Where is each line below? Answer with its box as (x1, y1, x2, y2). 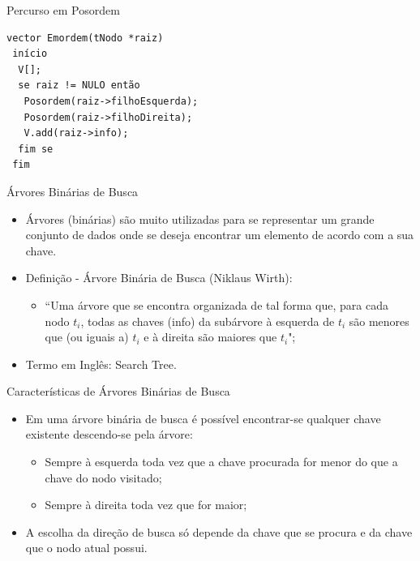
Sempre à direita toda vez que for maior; (45, 496, 247, 513)
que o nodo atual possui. (25, 539, 148, 556)
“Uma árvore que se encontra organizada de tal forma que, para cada (45, 296, 388, 313)
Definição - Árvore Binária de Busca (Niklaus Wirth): (25, 269, 293, 286)
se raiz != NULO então (18, 79, 140, 92)
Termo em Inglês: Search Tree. (25, 355, 177, 372)
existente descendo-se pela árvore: (25, 426, 193, 443)
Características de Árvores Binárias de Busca (6, 383, 230, 400)
